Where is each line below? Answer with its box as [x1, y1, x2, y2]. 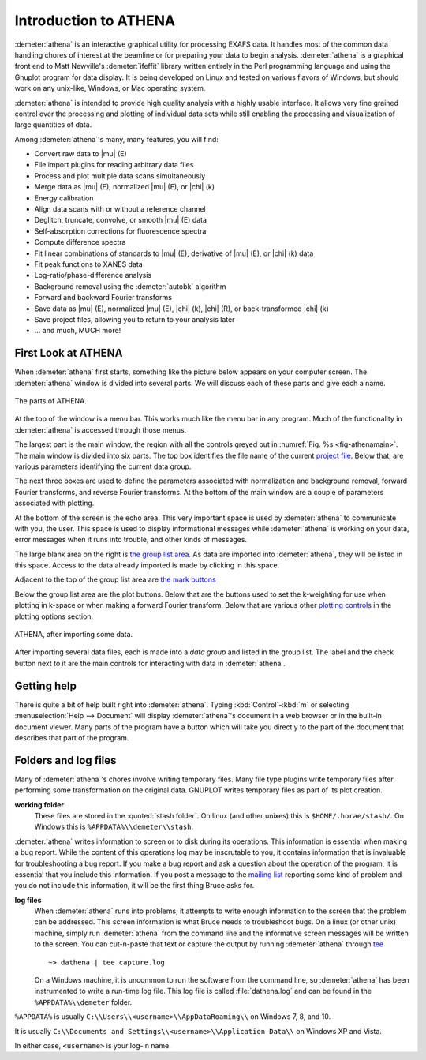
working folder [14, 800, 65, 809]
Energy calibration [34, 193, 94, 203]
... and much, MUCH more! [34, 326, 121, 335]
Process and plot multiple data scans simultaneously [34, 170, 206, 181]
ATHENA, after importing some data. [14, 630, 133, 639]
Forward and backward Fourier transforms [34, 293, 173, 302]
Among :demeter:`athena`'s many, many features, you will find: [14, 134, 219, 144]
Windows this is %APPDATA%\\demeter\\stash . [34, 822, 194, 832]
